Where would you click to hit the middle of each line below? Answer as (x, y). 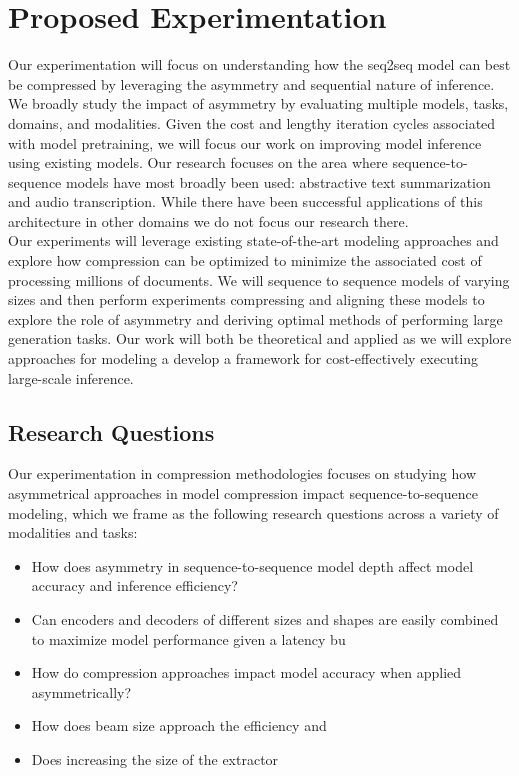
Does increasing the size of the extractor (155, 758)
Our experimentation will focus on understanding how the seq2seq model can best (259, 64)
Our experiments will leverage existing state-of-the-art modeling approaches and (253, 240)
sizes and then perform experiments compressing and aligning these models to (246, 299)
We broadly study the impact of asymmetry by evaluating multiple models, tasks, (258, 103)
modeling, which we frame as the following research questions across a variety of (253, 512)
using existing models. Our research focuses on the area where (198, 162)
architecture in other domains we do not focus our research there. (208, 220)
